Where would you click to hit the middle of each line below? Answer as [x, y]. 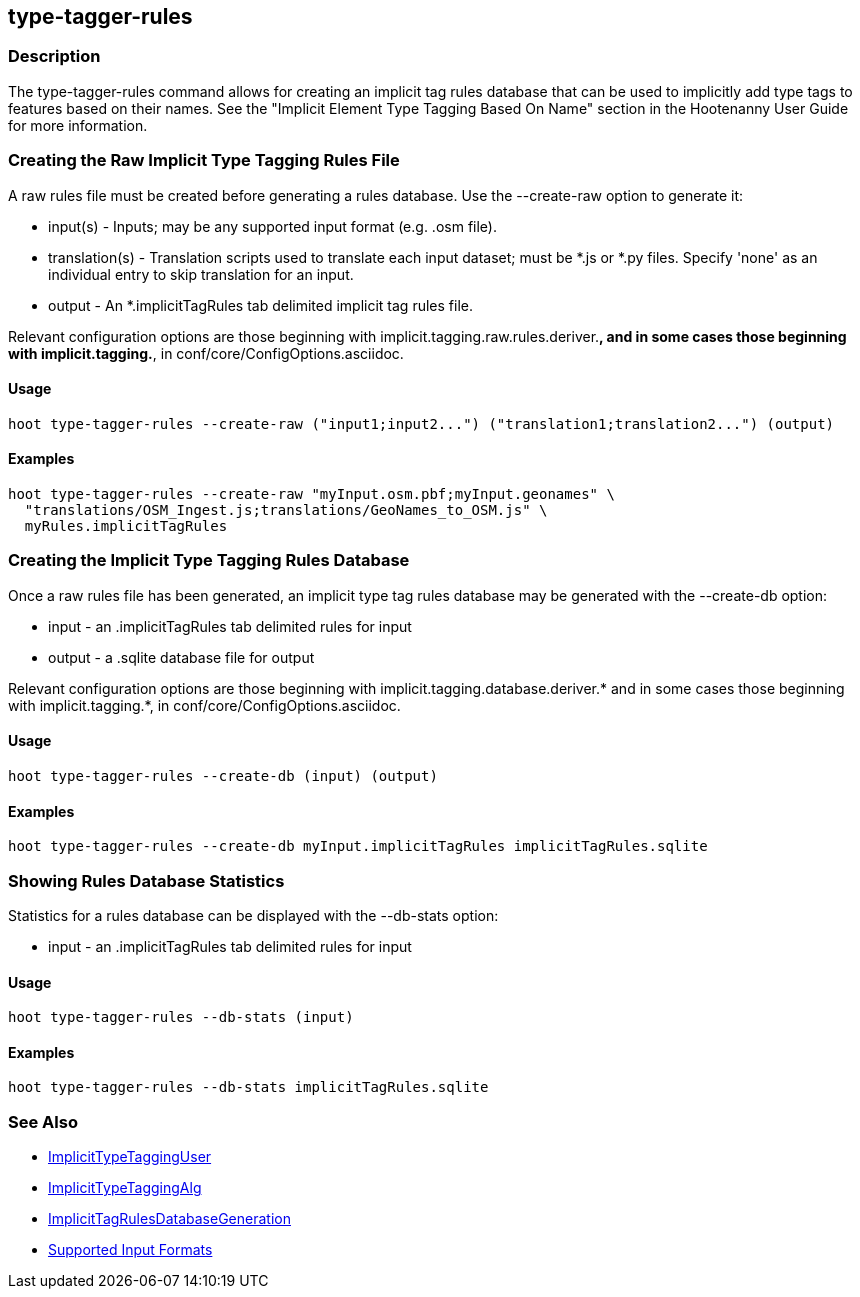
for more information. [78, 125]
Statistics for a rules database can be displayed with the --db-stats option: [253, 915]
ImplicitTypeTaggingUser [130, 1157]
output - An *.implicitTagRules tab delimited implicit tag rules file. [260, 305]
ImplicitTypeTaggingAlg [125, 1188]
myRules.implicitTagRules [126, 525]
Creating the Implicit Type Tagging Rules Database [209, 560]
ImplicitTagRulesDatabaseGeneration [169, 1219]
